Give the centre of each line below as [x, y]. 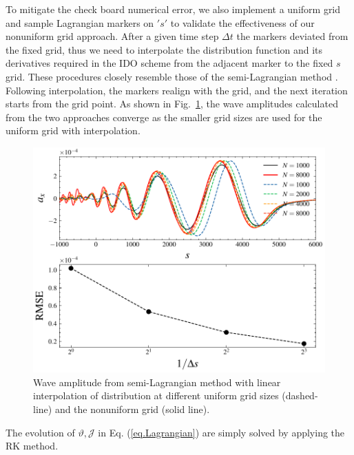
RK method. [32, 446]
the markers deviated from [292, 36]
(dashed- [300, 395]
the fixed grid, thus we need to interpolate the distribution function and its [164, 49]
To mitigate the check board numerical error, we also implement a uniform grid [173, 9]
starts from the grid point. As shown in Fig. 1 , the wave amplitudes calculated [172, 104]
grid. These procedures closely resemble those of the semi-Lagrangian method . [172, 76]
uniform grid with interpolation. [73, 130]
